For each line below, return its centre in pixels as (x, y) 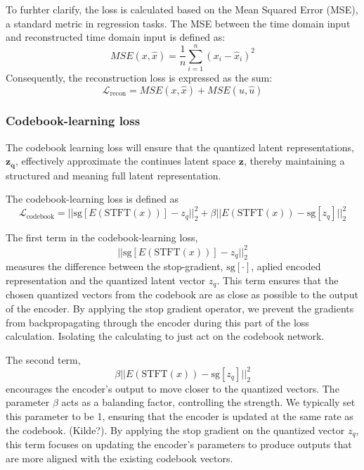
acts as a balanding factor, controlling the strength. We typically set (208, 402)
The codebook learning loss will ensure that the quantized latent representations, (180, 147)
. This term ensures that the (278, 280)
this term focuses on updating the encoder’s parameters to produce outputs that (179, 444)
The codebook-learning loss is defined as (92, 199)
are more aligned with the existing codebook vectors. (119, 458)
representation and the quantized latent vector (106, 280)
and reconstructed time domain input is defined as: (116, 37)
